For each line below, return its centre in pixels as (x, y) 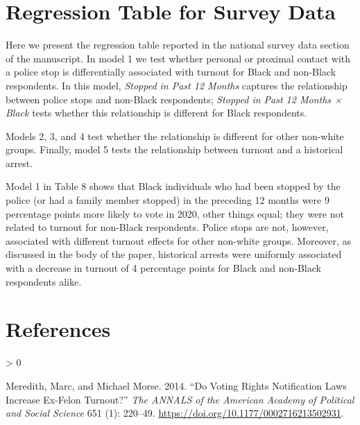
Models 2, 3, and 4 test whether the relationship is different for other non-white (175, 136)
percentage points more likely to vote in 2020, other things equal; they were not (175, 213)
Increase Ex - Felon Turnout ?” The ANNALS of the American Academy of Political (180, 399)
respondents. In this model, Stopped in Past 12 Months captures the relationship (177, 85)
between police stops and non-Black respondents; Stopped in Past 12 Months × (174, 99)
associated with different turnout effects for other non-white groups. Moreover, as (179, 240)
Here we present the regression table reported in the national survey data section (178, 45)
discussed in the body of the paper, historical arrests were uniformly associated (174, 254)
